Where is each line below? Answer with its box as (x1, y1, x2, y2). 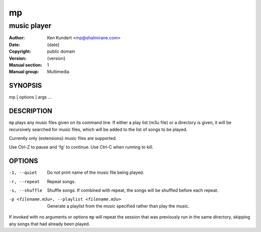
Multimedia (47, 69, 70, 75)
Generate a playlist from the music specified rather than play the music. (47, 203, 189, 209)
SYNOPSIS (9, 81, 42, 90)
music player (9, 21, 52, 30)
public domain (47, 48, 75, 54)
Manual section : (9, 62, 43, 68)
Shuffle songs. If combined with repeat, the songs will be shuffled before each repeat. (47, 187, 218, 193)
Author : (9, 35, 25, 41)
